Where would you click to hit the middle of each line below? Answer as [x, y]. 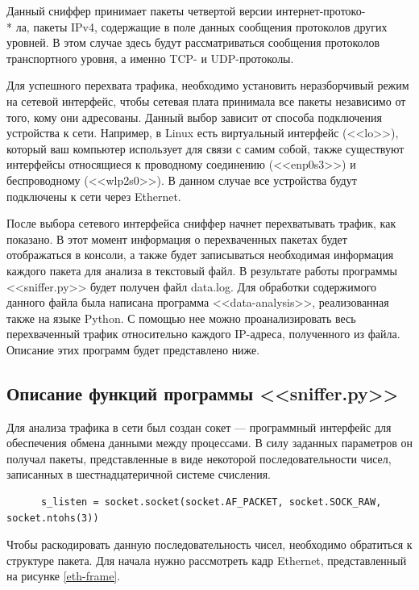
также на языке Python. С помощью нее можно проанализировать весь [181, 318]
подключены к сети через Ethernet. [94, 196]
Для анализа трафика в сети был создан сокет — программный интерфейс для [199, 427]
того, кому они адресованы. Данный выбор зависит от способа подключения [194, 117]
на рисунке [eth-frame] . [64, 576]
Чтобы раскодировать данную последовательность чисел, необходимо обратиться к [209, 544]
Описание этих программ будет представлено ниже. [133, 349]
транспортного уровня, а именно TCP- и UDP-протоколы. [150, 58]
